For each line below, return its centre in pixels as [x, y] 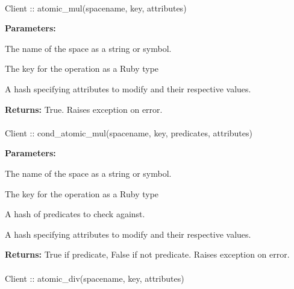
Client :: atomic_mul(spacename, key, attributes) [96, 8]
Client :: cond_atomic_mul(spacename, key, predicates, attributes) [129, 132]
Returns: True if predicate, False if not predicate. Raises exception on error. [147, 254]
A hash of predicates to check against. [75, 214]
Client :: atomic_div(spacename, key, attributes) [95, 278]
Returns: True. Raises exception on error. [84, 109]
